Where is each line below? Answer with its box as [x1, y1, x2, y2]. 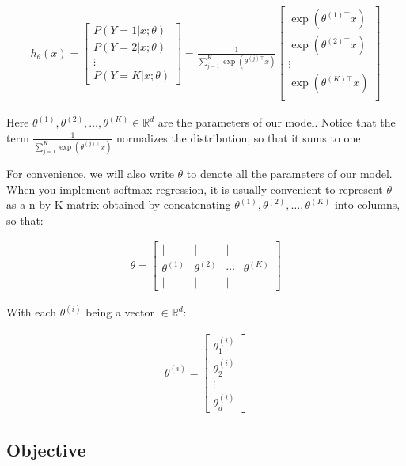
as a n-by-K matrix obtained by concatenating [6, 196, 231, 213]
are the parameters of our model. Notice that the [157, 114, 396, 131]
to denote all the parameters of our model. [186, 165, 393, 182]
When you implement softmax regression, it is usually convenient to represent [6, 180, 383, 197]
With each [6, 304, 56, 320]
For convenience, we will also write [6, 165, 174, 182]
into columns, [334, 196, 400, 213]
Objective [6, 438, 86, 462]
